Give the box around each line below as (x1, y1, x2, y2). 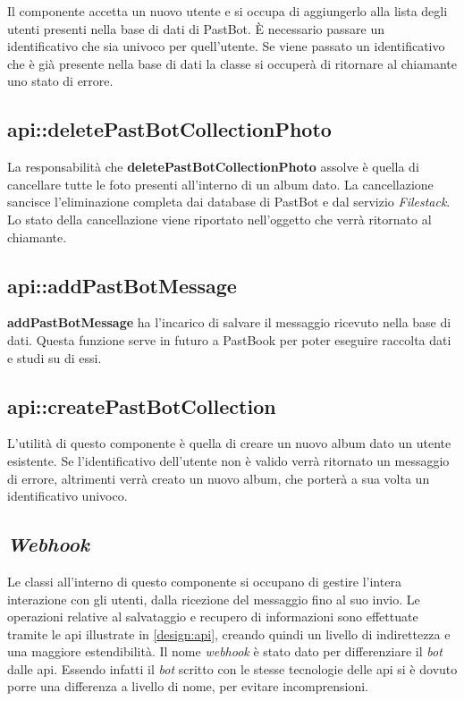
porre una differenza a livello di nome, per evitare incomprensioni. (7, 677, 368, 696)
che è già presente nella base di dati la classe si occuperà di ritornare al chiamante (7, 54, 457, 72)
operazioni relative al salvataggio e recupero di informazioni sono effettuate (7, 607, 418, 626)
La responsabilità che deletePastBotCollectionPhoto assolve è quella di (7, 157, 419, 176)
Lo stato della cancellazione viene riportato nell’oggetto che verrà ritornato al (7, 209, 432, 228)
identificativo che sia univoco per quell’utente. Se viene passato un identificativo (7, 37, 445, 55)
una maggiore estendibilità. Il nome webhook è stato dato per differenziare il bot (7, 642, 443, 661)
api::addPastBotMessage (7, 271, 237, 299)
